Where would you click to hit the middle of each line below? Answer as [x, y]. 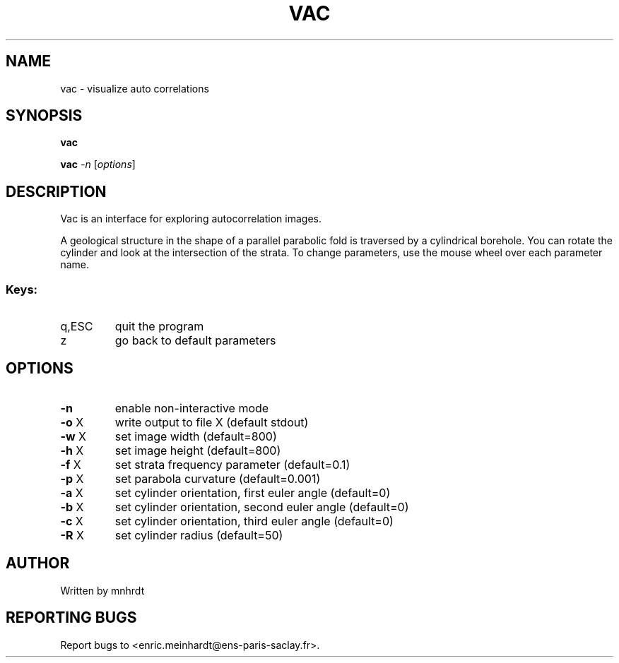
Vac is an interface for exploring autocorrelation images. [191, 219]
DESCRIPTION [56, 191]
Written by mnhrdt [102, 590]
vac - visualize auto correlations [135, 88]
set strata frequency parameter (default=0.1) [232, 464]
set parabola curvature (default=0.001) [218, 478]
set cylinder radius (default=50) [199, 535]
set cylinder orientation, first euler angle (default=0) [253, 492]
